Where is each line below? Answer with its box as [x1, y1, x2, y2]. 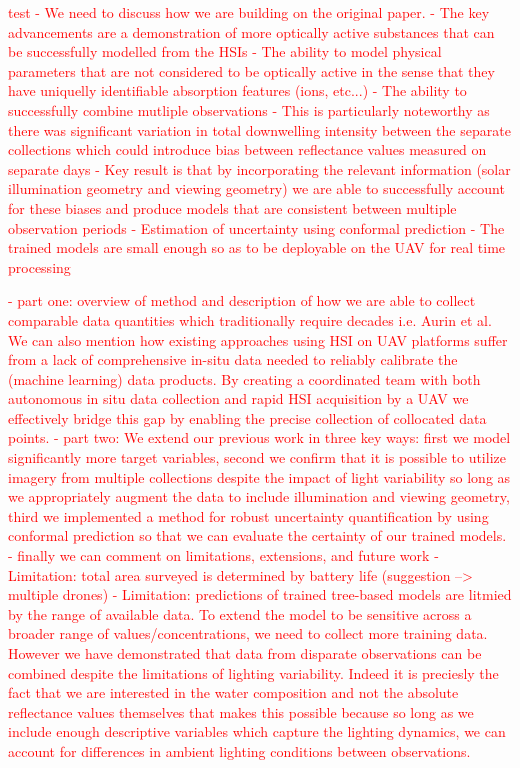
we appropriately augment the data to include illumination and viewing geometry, [8, 486, 510, 507]
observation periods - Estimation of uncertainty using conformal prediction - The [8, 217, 505, 238]
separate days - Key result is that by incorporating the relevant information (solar [8, 158, 511, 179]
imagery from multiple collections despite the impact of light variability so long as [8, 466, 511, 487]
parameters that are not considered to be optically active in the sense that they [8, 60, 495, 81]
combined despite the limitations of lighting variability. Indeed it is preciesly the [8, 662, 499, 683]
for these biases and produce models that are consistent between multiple [8, 197, 457, 218]
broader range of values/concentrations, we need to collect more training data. [8, 623, 488, 644]
